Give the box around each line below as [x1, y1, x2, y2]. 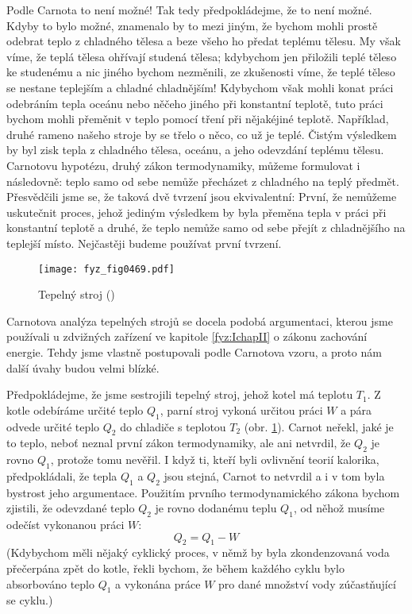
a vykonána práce [115, 575, 201, 592]
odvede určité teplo [6, 418, 100, 434]
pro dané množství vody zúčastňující [218, 575, 396, 592]
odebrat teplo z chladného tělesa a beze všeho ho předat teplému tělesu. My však [6, 33, 401, 49]
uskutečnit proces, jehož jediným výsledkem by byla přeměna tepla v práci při [6, 203, 387, 220]
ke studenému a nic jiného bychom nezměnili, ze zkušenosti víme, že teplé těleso [6, 64, 395, 80]
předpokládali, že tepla [6, 467, 117, 484]
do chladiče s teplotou [120, 418, 226, 434]
